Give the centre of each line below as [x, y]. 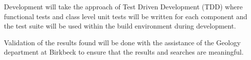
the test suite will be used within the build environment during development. [120, 26]
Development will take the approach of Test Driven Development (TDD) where [123, 6]
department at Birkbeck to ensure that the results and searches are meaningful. [124, 52]
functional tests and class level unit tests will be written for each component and [126, 16]
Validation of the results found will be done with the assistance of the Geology [122, 42]
